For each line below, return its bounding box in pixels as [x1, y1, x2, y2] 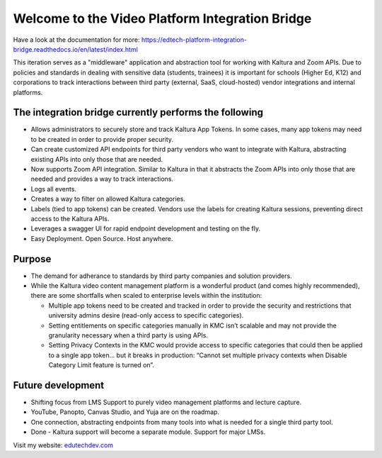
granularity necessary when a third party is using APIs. [48, 330, 209, 340]
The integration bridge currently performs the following [13, 106, 263, 118]
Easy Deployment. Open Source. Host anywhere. [30, 234, 173, 242]
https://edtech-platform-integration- [141, 35, 248, 44]
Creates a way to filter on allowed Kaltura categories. [30, 195, 185, 203]
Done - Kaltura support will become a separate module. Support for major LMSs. [30, 428, 266, 436]
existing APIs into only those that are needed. [30, 155, 163, 163]
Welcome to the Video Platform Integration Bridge [13, 11, 312, 26]
